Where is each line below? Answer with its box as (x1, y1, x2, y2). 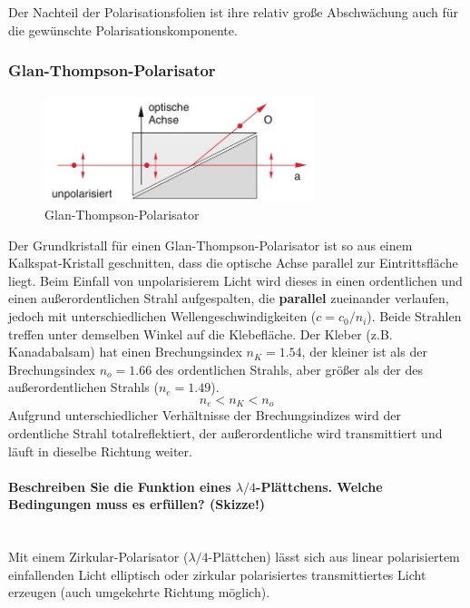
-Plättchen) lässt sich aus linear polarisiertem (208, 547, 460, 566)
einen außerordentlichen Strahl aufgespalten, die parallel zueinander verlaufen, (8, 289, 449, 308)
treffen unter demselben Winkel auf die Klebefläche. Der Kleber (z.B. (8, 324, 393, 343)
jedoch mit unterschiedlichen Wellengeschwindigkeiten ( (8, 307, 317, 326)
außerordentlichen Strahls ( (8, 378, 159, 397)
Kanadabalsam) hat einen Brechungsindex (8, 342, 242, 361)
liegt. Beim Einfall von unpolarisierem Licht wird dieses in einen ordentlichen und (8, 270, 463, 289)
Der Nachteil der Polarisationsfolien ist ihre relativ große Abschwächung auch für (8, 3, 459, 21)
